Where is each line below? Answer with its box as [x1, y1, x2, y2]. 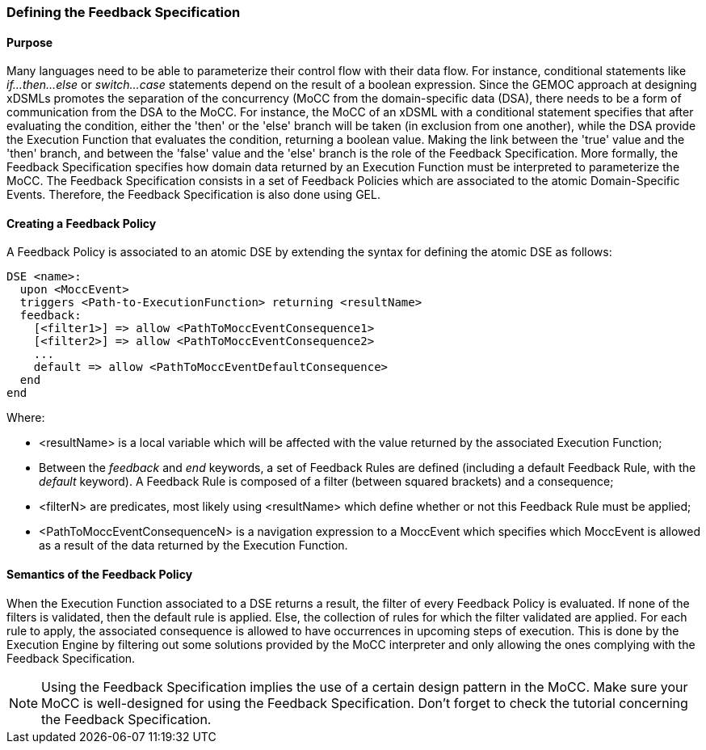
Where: [6, 411, 45, 425]
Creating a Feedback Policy [6, 216, 157, 230]
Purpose [6, 35, 53, 49]
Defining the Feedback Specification [6, 4, 241, 20]
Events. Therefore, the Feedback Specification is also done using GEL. [6, 187, 380, 202]
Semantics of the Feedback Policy [6, 567, 193, 582]
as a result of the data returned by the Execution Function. [39, 538, 348, 553]
